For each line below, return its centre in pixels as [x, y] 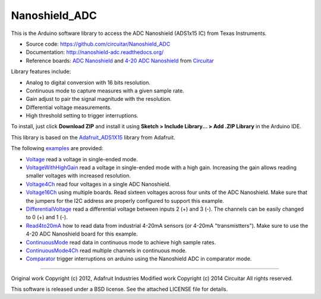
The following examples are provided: [57, 148]
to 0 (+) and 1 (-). [47, 217]
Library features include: [41, 72]
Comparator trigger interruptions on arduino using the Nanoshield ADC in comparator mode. [139, 259]
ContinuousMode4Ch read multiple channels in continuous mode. [106, 250]
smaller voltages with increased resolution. [78, 176]
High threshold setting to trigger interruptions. [82, 116]
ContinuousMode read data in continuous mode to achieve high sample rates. [121, 242]
